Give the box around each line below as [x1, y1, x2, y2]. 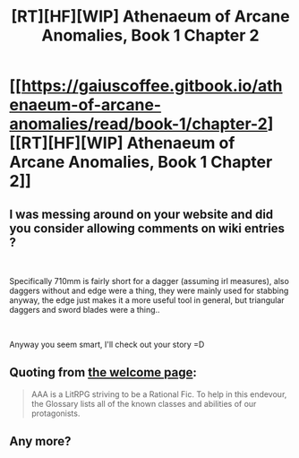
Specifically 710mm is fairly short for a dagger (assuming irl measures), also [9, 276, 289, 286]
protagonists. [30, 408, 81, 419]
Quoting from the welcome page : [9, 365, 197, 380]
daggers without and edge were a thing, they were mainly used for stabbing [9, 285, 289, 296]
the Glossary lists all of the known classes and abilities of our [30, 398, 257, 409]
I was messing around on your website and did [9, 206, 274, 221]
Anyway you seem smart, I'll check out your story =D [9, 339, 205, 350]
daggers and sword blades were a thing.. [9, 305, 160, 315]
